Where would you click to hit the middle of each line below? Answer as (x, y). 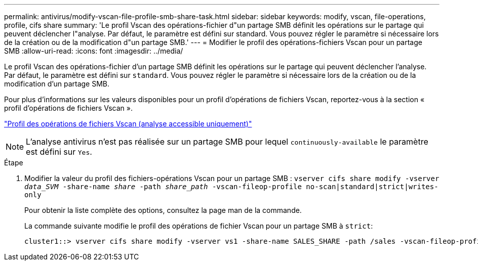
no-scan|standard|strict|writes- (372, 187)
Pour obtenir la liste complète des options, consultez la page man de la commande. (163, 210)
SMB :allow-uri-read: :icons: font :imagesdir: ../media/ (94, 51)
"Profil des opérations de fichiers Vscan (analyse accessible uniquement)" (128, 124)
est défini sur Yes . (59, 152)
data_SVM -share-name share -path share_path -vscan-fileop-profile (163, 187)
